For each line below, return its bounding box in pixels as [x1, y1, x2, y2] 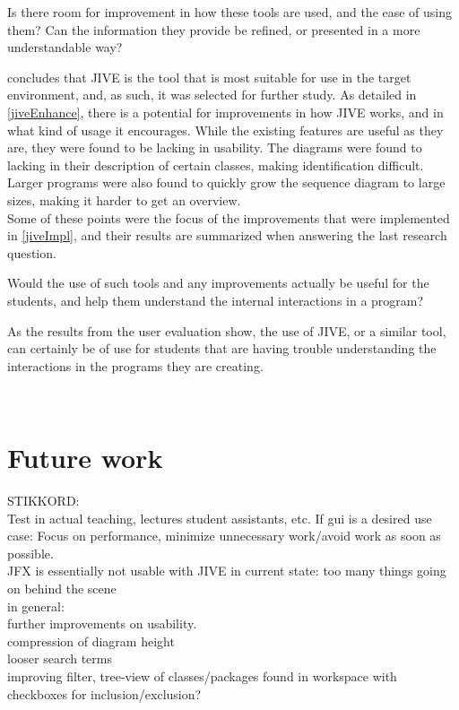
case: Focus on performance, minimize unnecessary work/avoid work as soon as [7, 526, 441, 545]
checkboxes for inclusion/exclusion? [7, 684, 202, 703]
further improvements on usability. [7, 614, 197, 633]
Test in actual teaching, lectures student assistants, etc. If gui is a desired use [7, 508, 432, 527]
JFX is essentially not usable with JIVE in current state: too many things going [7, 561, 446, 580]
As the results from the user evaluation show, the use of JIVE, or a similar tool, [7, 321, 446, 340]
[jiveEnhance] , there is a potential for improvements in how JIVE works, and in [7, 102, 444, 121]
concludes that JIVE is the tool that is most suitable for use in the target [7, 67, 411, 86]
